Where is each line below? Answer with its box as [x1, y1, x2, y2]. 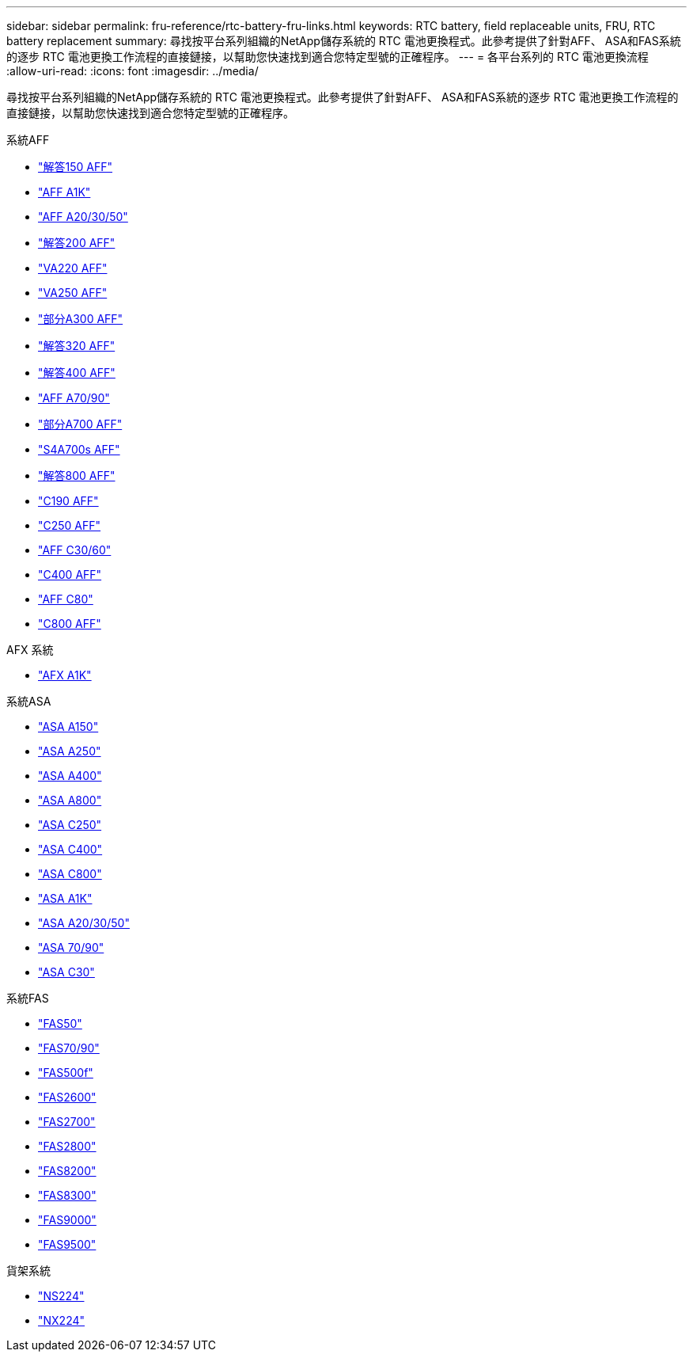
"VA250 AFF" [38, 286, 108, 299]
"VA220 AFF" [38, 261, 108, 275]
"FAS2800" [38, 1139, 97, 1153]
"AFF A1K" [38, 185, 91, 199]
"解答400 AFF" [38, 366, 116, 379]
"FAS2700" [38, 1115, 96, 1128]
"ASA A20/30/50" [38, 916, 130, 930]
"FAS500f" [38, 1066, 93, 1079]
